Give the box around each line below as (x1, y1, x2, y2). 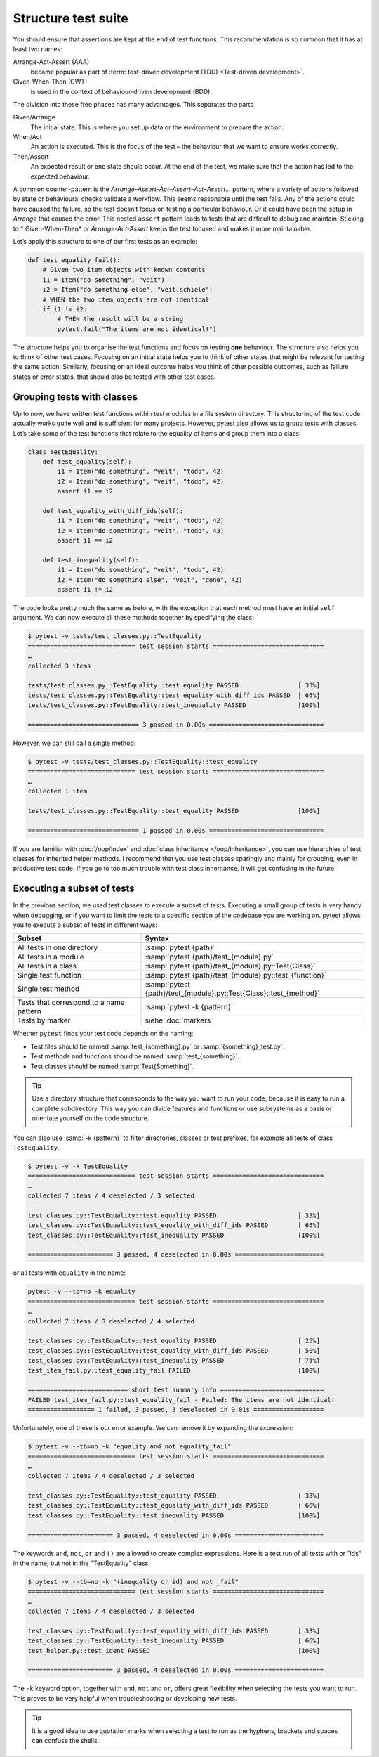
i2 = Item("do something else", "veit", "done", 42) (57, 576, 243, 583)
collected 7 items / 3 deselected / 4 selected (27, 1317, 194, 1325)
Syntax (145, 933, 170, 943)
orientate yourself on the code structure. (32, 1114, 149, 1122)
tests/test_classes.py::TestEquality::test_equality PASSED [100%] (27, 807, 321, 815)
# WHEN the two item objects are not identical (42, 295, 210, 304)
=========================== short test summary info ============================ (27, 1386, 324, 1394)
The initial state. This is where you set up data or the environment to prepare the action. (30, 123, 284, 131)
